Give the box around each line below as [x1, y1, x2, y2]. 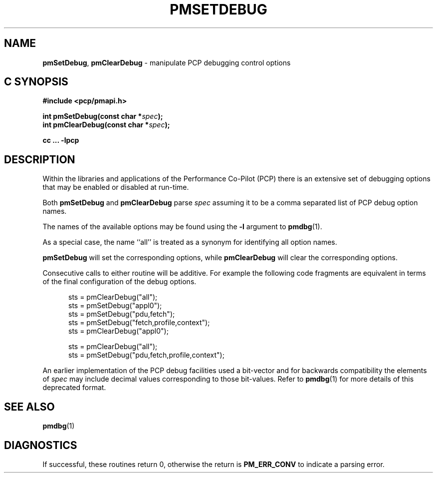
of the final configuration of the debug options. [42, 277, 197, 286]
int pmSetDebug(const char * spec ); [42, 112, 163, 121]
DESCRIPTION [4, 153, 75, 166]
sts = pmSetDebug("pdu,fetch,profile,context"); [68, 351, 224, 360]
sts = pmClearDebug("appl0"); [68, 327, 169, 336]
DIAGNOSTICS [4, 439, 77, 452]
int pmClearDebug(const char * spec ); [42, 120, 170, 129]
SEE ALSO [4, 400, 55, 413]
